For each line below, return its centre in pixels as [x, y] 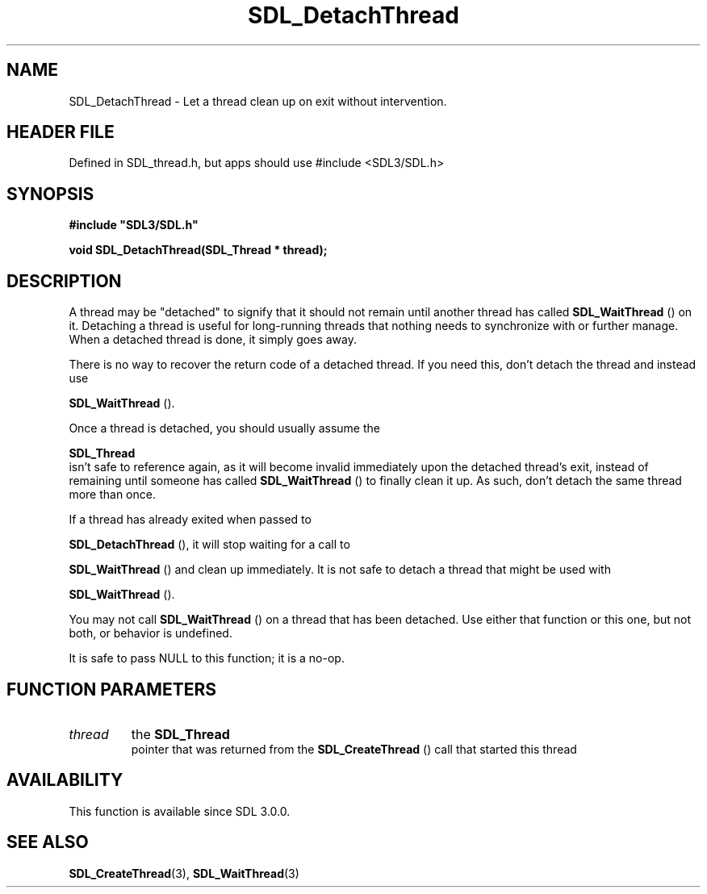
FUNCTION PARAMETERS [111, 689]
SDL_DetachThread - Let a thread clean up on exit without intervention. [258, 101]
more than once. [112, 495]
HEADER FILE [61, 132]
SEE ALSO [48, 842]
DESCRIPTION [64, 281]
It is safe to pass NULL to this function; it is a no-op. [207, 658]
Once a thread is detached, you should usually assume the [224, 428]
